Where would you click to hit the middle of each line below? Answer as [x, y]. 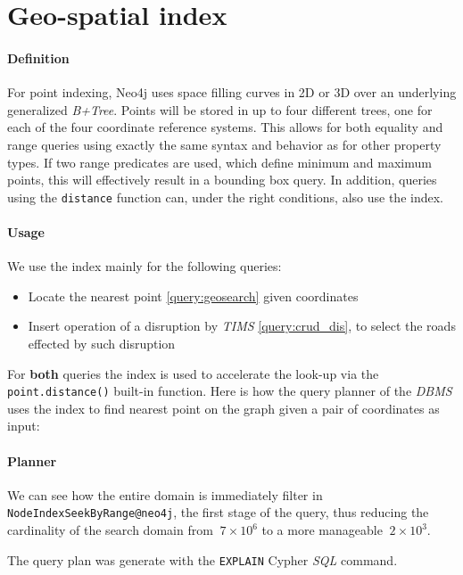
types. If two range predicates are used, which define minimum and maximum [219, 162]
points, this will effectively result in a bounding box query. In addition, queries [222, 180]
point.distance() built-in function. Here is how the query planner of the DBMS [230, 391]
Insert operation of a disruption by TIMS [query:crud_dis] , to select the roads [242, 326]
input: [24, 426]
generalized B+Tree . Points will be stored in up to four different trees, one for [220, 109]
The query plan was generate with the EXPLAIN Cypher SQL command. [203, 559]
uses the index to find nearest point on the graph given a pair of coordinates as [223, 408]
